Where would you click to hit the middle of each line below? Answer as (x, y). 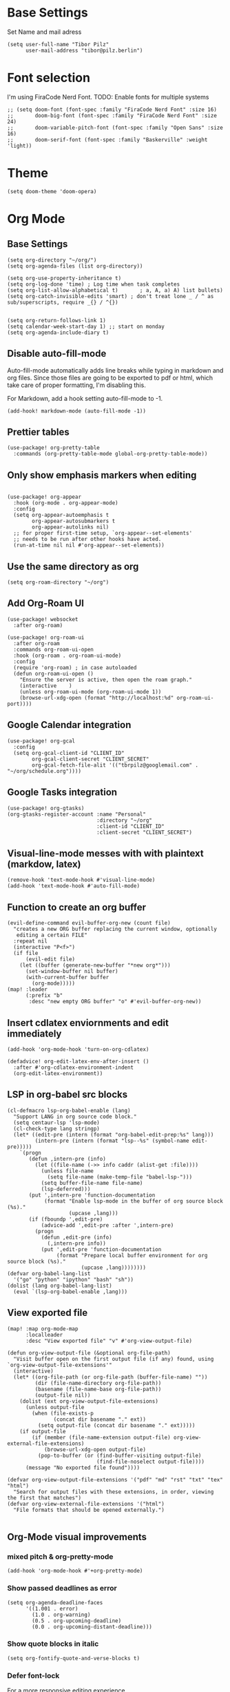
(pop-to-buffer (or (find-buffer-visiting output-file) (119, 1455)
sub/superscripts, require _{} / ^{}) (63, 302)
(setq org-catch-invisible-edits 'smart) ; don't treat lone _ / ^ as (111, 296)
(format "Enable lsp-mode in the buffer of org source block (134, 1201)
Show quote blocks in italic (53, 1644)
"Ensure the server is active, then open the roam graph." (106, 680)
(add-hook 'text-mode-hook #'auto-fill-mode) (73, 886)
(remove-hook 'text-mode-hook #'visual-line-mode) (81, 880)
